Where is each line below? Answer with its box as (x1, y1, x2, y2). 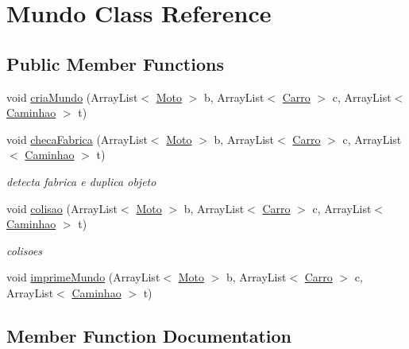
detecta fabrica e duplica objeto (6, 173, 156, 189)
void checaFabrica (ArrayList (6, 130, 148, 147)
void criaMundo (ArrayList (6, 88, 138, 105)
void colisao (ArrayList (6, 200, 118, 216)
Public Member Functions (6, 51, 224, 76)
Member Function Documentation (6, 323, 292, 347)
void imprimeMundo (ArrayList (6, 269, 160, 285)
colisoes (6, 242, 43, 258)
